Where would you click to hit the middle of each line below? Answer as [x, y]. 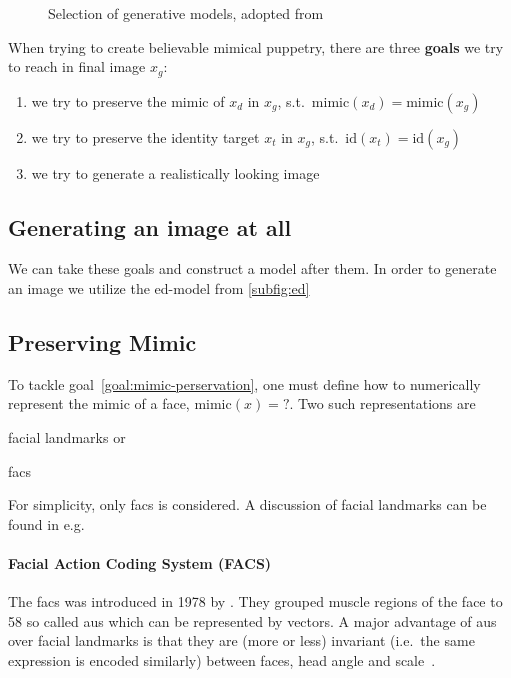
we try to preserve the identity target [145, 136]
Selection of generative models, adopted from [186, 13]
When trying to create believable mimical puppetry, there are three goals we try [256, 46]
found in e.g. [46, 523]
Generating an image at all [150, 226]
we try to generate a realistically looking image [175, 172]
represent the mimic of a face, [99, 403]
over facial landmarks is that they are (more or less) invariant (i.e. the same [241, 640]
